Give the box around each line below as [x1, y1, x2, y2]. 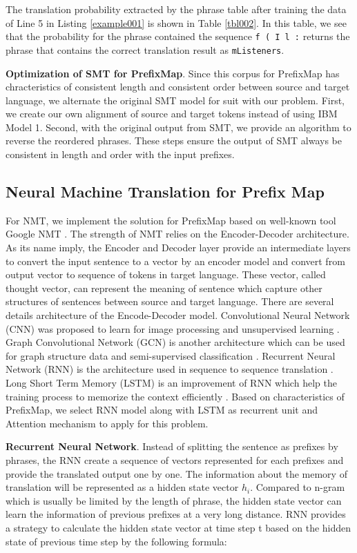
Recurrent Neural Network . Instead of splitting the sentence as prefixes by [6, 439, 338, 454]
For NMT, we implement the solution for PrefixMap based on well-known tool [6, 213, 336, 227]
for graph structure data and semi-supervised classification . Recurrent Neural [6, 348, 336, 362]
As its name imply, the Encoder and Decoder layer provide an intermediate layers [6, 240, 351, 255]
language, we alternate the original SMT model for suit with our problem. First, [6, 93, 345, 107]
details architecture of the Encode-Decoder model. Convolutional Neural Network [6, 308, 350, 322]
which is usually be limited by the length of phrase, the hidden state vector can [6, 493, 342, 507]
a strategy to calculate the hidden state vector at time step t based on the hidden [6, 520, 351, 534]
